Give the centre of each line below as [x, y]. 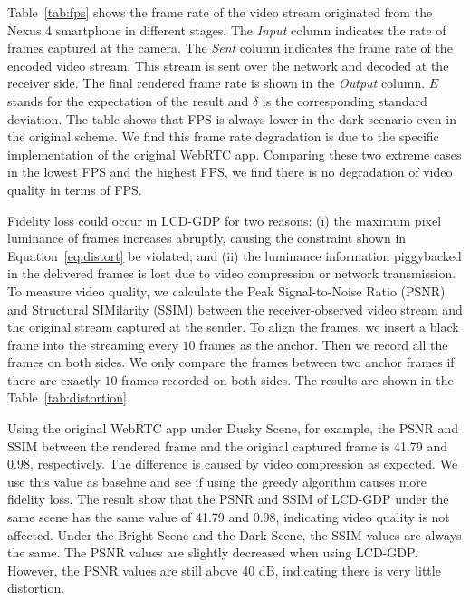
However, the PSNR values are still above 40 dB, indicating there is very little [224, 570]
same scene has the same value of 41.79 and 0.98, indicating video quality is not [229, 517]
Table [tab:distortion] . [69, 397]
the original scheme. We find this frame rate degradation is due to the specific [223, 136]
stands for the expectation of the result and [128, 100]
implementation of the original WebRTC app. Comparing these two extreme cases [235, 154]
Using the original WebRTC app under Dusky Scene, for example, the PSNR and [233, 428]
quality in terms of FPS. [75, 189]
